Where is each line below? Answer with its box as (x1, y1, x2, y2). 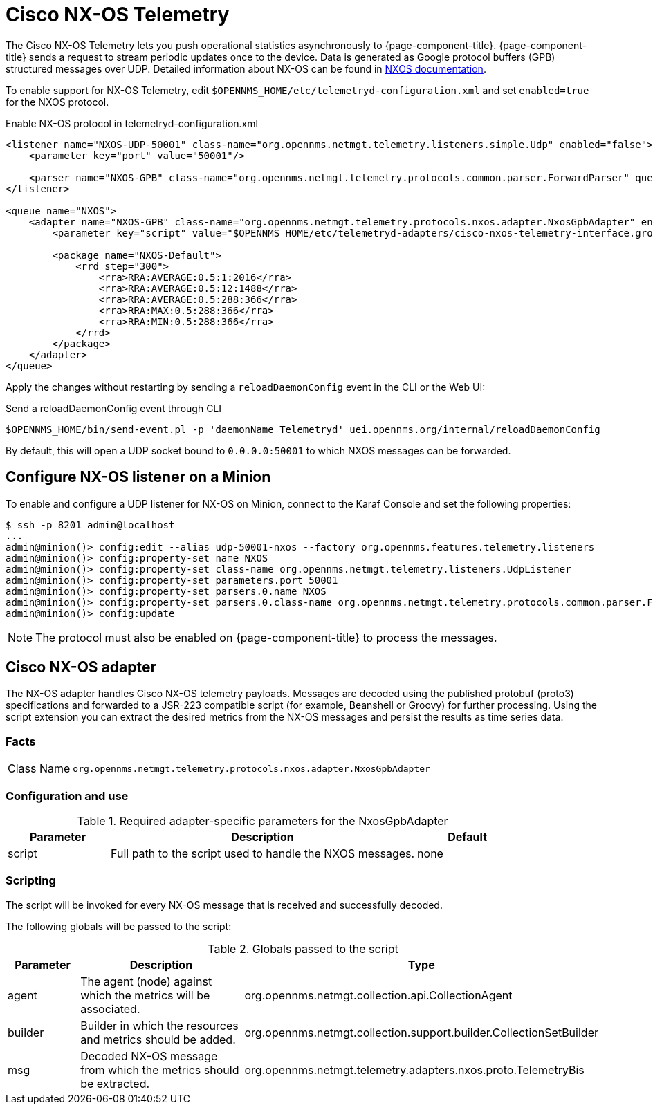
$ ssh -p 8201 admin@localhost (6, 519, 175, 530)
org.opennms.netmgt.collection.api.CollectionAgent (244, 988, 513, 1002)
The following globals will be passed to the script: (6, 920, 232, 932)
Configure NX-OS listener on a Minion (6, 468, 271, 486)
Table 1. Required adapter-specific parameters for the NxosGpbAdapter (77, 813, 448, 828)
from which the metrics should (80, 1062, 239, 1077)
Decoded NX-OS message (80, 1048, 218, 1063)
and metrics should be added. (80, 1032, 236, 1046)
